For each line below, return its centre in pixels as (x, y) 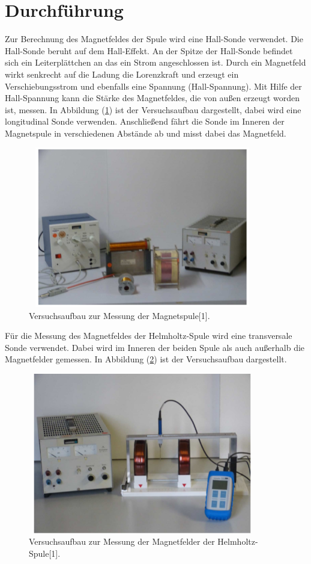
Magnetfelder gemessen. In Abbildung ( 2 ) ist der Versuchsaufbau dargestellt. (146, 359)
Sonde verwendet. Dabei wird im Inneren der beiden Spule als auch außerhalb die (155, 347)
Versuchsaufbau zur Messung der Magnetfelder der (122, 541)
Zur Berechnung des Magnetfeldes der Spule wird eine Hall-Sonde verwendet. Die (154, 39)
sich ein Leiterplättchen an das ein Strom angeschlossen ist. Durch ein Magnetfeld (155, 62)
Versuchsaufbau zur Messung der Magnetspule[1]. (119, 315)
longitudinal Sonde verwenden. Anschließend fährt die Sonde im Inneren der (145, 121)
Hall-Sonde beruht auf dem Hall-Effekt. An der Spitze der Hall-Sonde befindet (149, 50)
